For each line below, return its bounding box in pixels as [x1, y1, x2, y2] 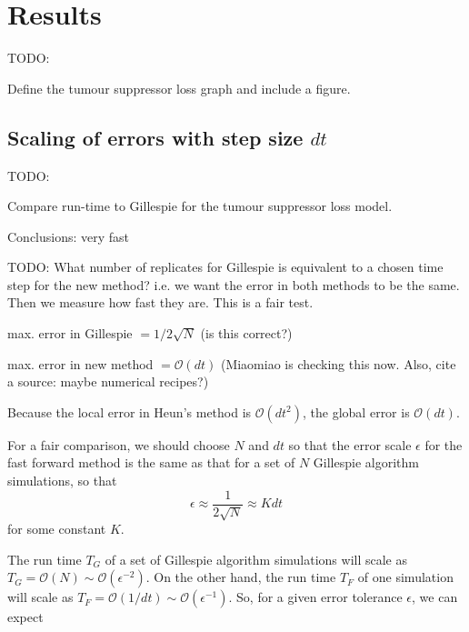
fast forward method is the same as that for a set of [7, 453, 295, 472]
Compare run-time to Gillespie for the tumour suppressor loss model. [7, 196, 393, 216]
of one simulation [357, 567, 454, 587]
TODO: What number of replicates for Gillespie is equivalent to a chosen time [7, 257, 444, 276]
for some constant [7, 519, 106, 538]
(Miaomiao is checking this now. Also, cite [220, 354, 456, 373]
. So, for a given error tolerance [228, 587, 403, 607]
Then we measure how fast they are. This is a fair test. [7, 293, 314, 312]
